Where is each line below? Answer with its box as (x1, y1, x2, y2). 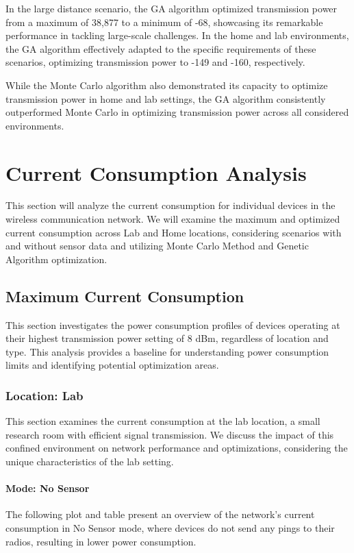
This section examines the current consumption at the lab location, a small (5, 414, 320, 428)
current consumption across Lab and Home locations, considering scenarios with (5, 225, 342, 239)
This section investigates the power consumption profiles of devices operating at (5, 317, 340, 332)
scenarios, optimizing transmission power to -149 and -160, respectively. (5, 55, 305, 69)
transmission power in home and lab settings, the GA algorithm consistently (5, 91, 326, 106)
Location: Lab (5, 386, 84, 404)
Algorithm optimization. (5, 251, 108, 266)
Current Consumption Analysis (5, 158, 307, 186)
